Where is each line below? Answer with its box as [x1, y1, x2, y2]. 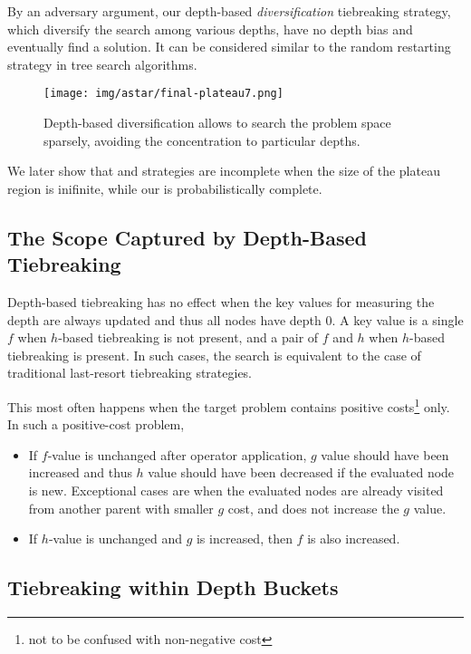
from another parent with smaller [28, 498, 214, 517]
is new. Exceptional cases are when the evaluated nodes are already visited [28, 481, 444, 499]
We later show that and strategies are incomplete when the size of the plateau [7, 161, 440, 180]
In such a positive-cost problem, [7, 415, 185, 434]
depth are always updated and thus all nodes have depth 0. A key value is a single [7, 310, 464, 329]
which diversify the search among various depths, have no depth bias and [7, 19, 413, 38]
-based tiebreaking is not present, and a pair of [58, 328, 319, 347]
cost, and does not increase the [227, 498, 399, 517]
